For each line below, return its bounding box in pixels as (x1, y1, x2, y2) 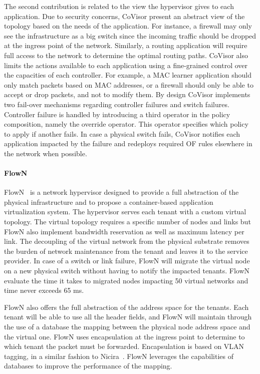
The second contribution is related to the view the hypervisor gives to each (4, 1, 234, 11)
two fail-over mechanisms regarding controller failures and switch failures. (4, 99, 229, 109)
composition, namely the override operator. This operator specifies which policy (4, 119, 248, 129)
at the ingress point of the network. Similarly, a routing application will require (4, 40, 247, 51)
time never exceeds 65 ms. (4, 285, 84, 295)
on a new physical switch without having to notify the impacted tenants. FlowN (4, 265, 250, 276)
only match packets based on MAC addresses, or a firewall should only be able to (4, 79, 253, 90)
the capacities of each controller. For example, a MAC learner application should (4, 70, 252, 80)
